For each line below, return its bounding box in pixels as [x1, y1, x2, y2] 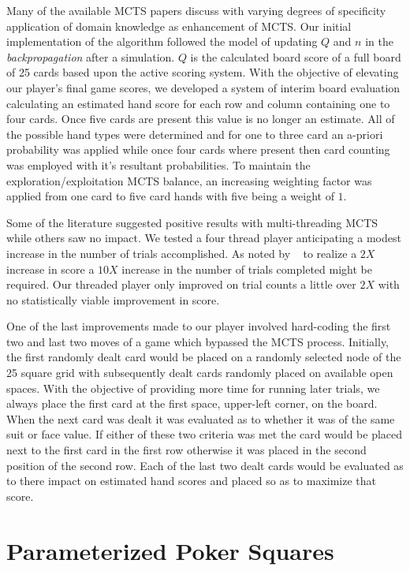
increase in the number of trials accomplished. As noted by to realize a [6, 244, 357, 261]
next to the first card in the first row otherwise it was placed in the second [6, 442, 367, 458]
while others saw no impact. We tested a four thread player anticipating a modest [6, 230, 401, 246]
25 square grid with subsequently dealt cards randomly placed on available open [6, 364, 393, 381]
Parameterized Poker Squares [6, 534, 334, 566]
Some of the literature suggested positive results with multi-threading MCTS [6, 214, 378, 230]
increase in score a [6, 260, 95, 277]
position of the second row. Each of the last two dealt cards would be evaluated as [6, 457, 404, 473]
